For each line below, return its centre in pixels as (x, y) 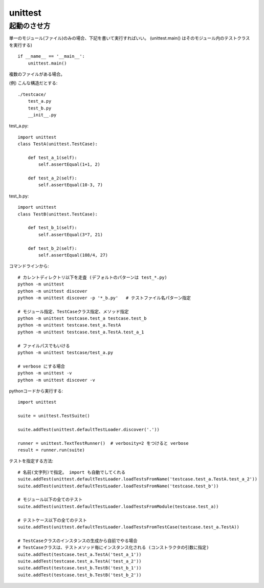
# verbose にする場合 (42, 366)
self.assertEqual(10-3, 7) (71, 185)
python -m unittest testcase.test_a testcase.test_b (82, 318)
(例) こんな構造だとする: (33, 83)
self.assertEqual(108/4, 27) (73, 255)
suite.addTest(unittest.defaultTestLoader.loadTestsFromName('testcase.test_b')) (118, 486)
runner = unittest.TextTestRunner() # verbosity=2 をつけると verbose (103, 443)
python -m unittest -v (45, 373)
